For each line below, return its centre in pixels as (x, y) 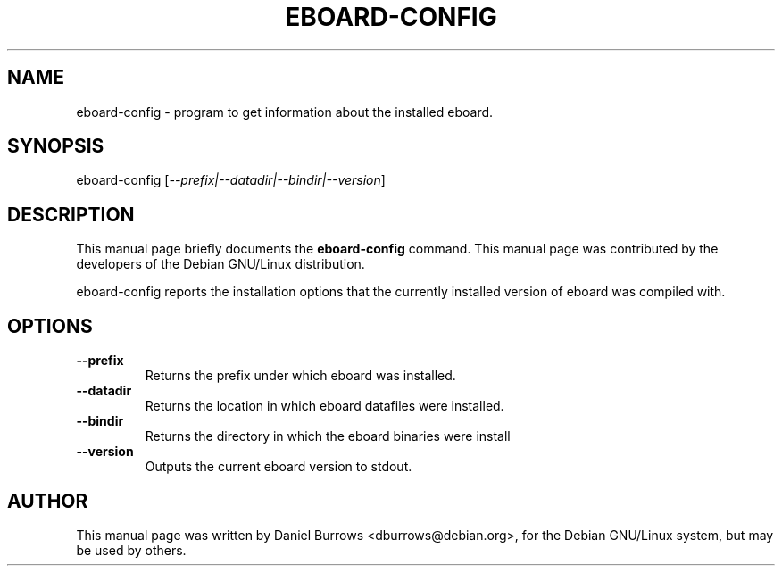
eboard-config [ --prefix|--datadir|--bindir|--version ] (231, 180)
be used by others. (131, 550)
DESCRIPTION (71, 214)
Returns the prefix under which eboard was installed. (300, 376)
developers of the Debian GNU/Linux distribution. (220, 264)
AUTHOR (48, 501)
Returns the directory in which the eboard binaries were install (328, 436)
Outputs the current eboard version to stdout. (279, 467)
